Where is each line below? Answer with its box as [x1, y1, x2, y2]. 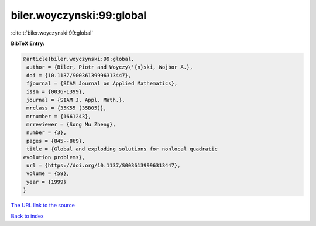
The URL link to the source [11, 202, 75, 209]
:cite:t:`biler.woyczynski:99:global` [11, 29, 94, 36]
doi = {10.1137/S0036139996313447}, [26, 72, 132, 78]
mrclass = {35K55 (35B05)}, [26, 105, 107, 111]
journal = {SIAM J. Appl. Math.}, [26, 97, 125, 103]
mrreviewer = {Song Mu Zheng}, [26, 121, 116, 128]
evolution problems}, [23, 154, 85, 160]
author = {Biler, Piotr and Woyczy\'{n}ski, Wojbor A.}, [26, 64, 193, 70]
